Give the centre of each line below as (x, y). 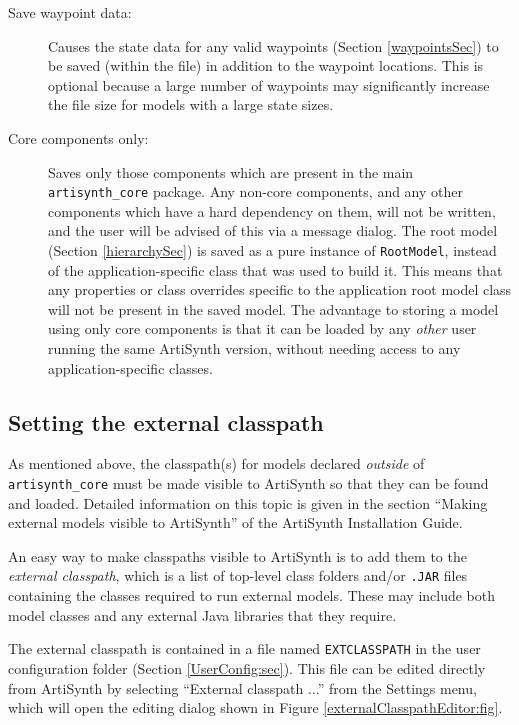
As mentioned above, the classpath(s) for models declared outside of (216, 463)
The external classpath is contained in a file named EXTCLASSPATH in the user (244, 648)
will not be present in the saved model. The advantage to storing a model (273, 308)
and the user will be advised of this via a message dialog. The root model (273, 230)
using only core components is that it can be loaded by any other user (262, 328)
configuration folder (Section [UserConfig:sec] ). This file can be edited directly (247, 667)
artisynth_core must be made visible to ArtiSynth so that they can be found (248, 483)
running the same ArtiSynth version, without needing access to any (254, 348)
